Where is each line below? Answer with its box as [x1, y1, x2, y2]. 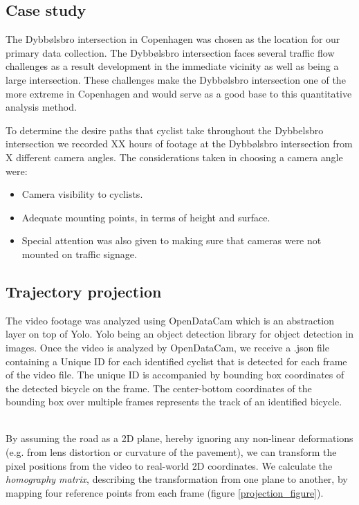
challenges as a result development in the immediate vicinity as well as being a [6, 59, 339, 73]
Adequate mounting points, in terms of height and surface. [21, 210, 270, 224]
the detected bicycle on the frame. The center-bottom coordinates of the [6, 380, 312, 395]
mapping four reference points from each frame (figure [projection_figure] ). [6, 485, 324, 499]
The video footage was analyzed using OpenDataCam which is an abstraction [6, 313, 334, 327]
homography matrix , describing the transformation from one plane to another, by [6, 472, 348, 486]
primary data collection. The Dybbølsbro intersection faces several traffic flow [6, 45, 335, 59]
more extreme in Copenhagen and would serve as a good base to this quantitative [6, 86, 352, 100]
